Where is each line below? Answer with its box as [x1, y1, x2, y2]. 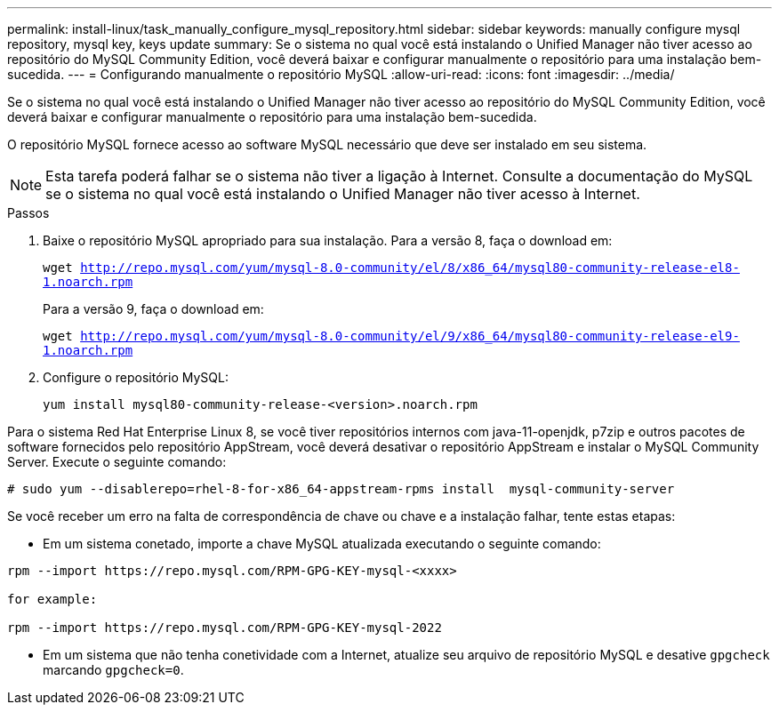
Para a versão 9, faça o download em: [43, 301, 264, 316]
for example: [7, 592, 98, 606]
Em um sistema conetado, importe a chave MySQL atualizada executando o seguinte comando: [43, 536, 601, 551]
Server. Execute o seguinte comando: [7, 454, 227, 469]
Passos [7, 205, 50, 220]
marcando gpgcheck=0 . [43, 662, 184, 677]
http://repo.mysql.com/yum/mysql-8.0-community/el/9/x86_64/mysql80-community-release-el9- [80, 329, 740, 343]
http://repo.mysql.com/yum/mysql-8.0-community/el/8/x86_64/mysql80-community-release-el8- [80, 260, 740, 275]
